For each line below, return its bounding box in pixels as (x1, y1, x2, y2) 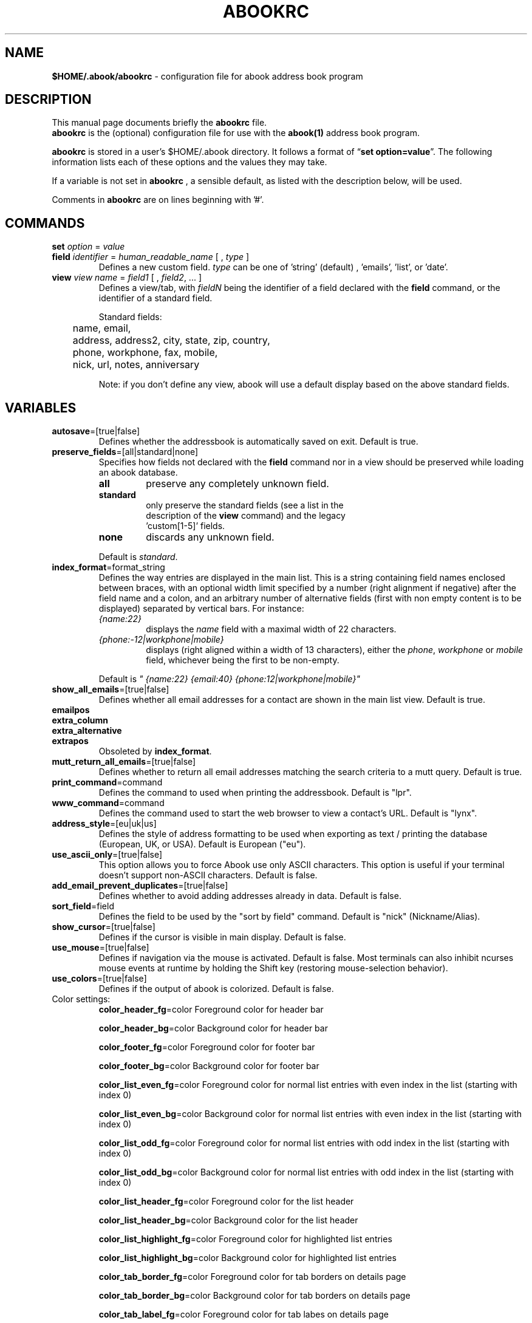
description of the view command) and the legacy (146, 510, 346, 521)
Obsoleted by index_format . (98, 746, 212, 757)
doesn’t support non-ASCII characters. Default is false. (98, 870, 318, 881)
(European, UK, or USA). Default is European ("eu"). (98, 839, 306, 850)
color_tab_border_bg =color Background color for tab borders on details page (98, 1290, 411, 1301)
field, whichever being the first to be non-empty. (146, 655, 339, 666)
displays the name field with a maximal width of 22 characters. (146, 624, 397, 635)
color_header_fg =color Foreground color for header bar (98, 1004, 324, 1015)
